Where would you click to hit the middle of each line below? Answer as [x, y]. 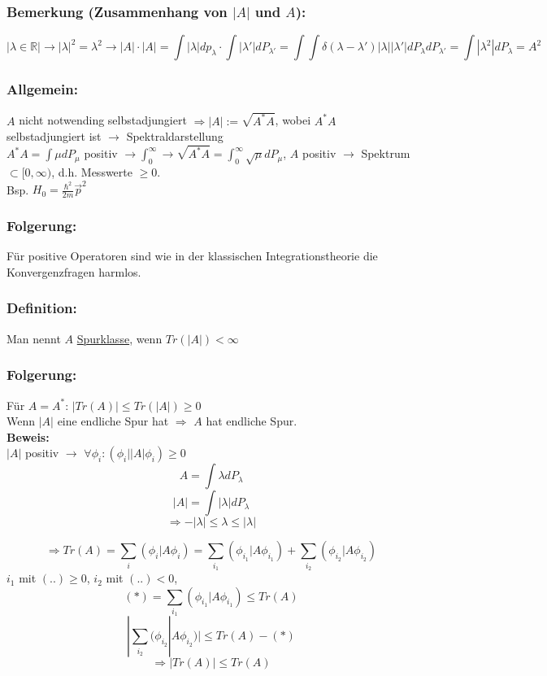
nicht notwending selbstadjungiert [103, 120]
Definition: [42, 308]
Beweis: [28, 436]
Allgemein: [42, 89]
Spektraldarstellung [175, 136]
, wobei [293, 120]
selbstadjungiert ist [54, 136]
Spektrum [386, 153]
